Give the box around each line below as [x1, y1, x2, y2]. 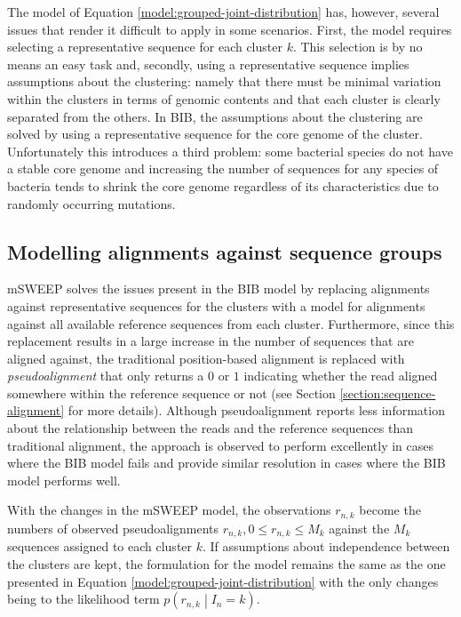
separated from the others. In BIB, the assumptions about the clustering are [7, 107, 423, 125]
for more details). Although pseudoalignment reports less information [68, 401, 445, 420]
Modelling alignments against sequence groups [7, 237, 442, 265]
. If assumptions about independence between [203, 537, 450, 556]
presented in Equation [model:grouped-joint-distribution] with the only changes [7, 572, 439, 590]
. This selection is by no [292, 37, 423, 56]
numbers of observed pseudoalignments [7, 518, 219, 537]
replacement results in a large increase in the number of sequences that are [7, 332, 414, 350]
